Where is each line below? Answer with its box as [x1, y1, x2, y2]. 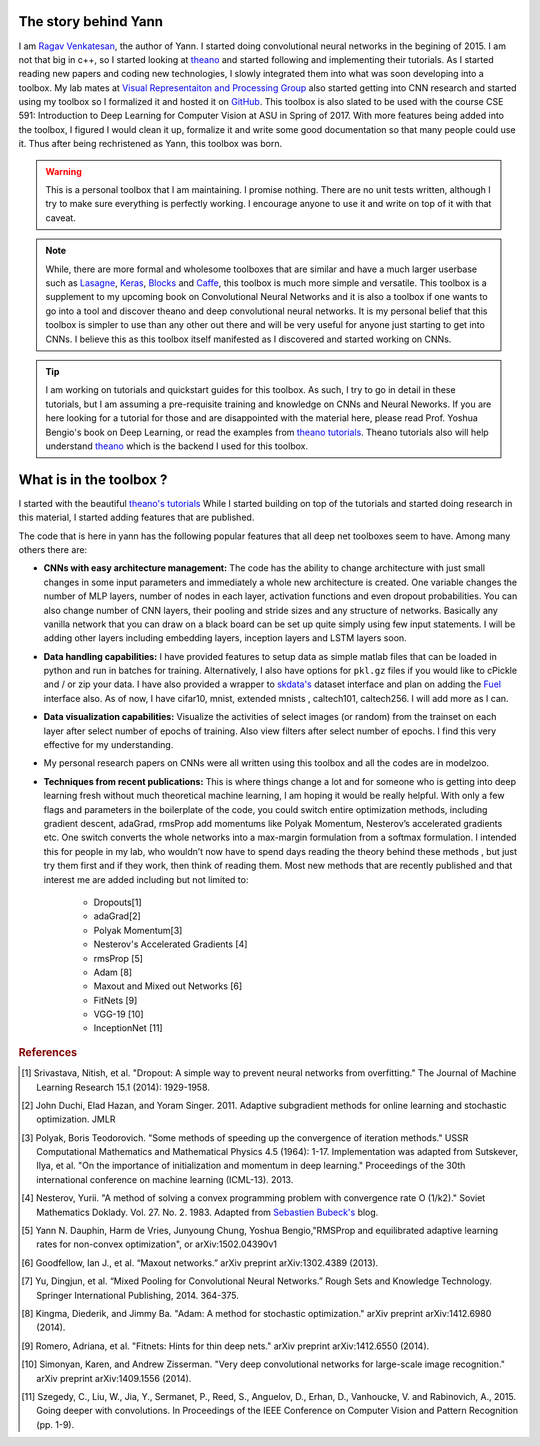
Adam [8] [93, 966, 133, 978]
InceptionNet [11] [93, 1022, 164, 1034]
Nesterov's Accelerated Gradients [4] [93, 938, 248, 950]
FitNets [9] [93, 994, 138, 1006]
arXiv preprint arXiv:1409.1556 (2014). [36, 1372, 192, 1384]
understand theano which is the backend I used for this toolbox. [45, 440, 309, 452]
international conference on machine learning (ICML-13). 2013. [36, 1173, 294, 1185]
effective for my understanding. [43, 739, 174, 751]
